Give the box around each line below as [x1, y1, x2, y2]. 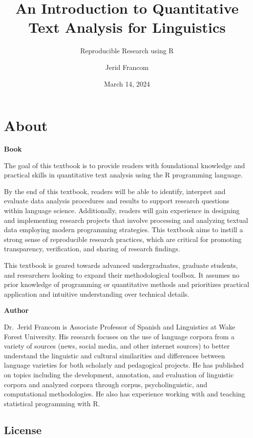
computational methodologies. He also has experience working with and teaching [4, 389, 245, 399]
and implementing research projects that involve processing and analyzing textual [4, 215, 248, 225]
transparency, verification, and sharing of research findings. [4, 243, 180, 254]
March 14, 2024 [104, 78, 150, 88]
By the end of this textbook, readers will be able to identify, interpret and [4, 186, 226, 196]
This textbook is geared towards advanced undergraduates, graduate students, [4, 260, 238, 270]
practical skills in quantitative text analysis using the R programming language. [4, 170, 243, 180]
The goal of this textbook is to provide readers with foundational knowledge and [4, 160, 245, 170]
